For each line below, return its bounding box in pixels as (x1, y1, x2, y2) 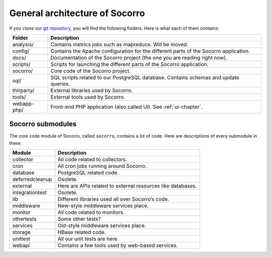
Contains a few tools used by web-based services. (57, 242, 178, 249)
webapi (12, 242, 30, 249)
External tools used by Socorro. (50, 93, 125, 100)
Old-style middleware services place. (57, 222, 146, 229)
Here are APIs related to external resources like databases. (57, 182, 197, 189)
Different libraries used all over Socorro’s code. (57, 196, 169, 203)
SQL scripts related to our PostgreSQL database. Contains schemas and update (50, 74, 239, 81)
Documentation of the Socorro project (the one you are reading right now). (50, 54, 228, 61)
